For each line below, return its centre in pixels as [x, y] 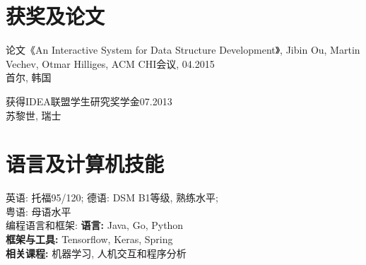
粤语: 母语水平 [39, 211]
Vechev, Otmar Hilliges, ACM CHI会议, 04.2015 [110, 63]
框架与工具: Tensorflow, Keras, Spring [89, 239]
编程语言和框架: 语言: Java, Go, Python [95, 225]
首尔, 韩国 [29, 77]
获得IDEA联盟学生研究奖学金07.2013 [89, 101]
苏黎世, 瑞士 [34, 115]
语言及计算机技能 [85, 164]
